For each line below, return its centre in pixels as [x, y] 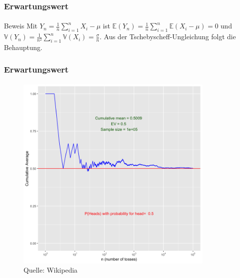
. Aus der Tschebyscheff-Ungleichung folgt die [168, 37]
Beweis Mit [21, 26]
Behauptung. [23, 47]
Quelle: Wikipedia [51, 270]
